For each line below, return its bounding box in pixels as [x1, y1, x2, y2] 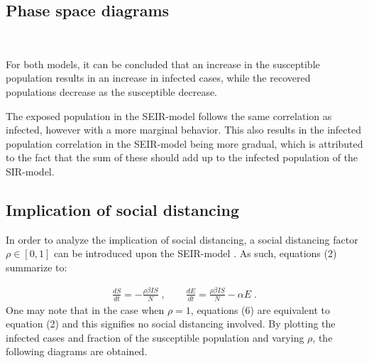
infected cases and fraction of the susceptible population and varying [6, 330, 304, 345]
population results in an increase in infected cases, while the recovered [6, 70, 311, 85]
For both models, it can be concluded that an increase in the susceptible [6, 56, 320, 71]
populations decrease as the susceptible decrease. [6, 84, 218, 99]
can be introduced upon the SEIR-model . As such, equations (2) [53, 246, 337, 261]
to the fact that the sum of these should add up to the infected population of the [6, 150, 358, 165]
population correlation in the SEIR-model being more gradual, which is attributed [6, 136, 363, 151]
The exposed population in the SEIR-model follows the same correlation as [6, 108, 332, 123]
